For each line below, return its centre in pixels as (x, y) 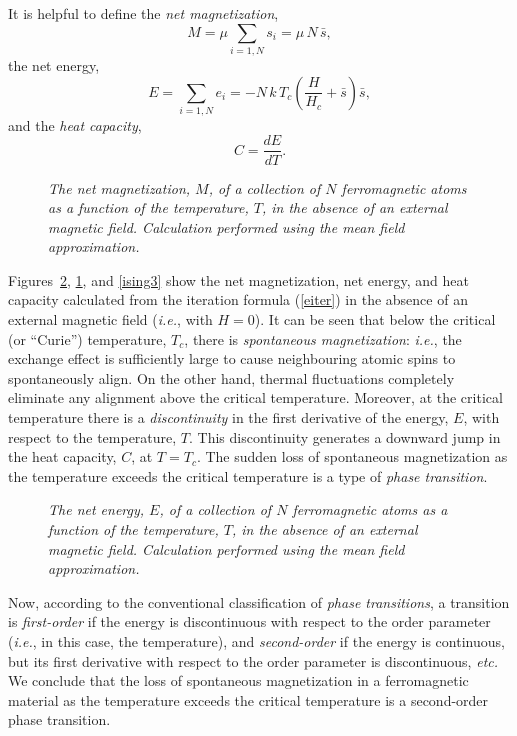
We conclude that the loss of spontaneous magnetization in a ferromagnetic (238, 680)
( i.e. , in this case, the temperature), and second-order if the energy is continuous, (256, 640)
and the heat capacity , (75, 124)
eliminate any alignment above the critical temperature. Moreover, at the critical (255, 397)
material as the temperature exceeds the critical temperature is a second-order (248, 699)
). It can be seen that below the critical (375, 319)
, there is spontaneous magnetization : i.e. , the (323, 338)
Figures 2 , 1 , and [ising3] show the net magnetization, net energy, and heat (238, 279)
